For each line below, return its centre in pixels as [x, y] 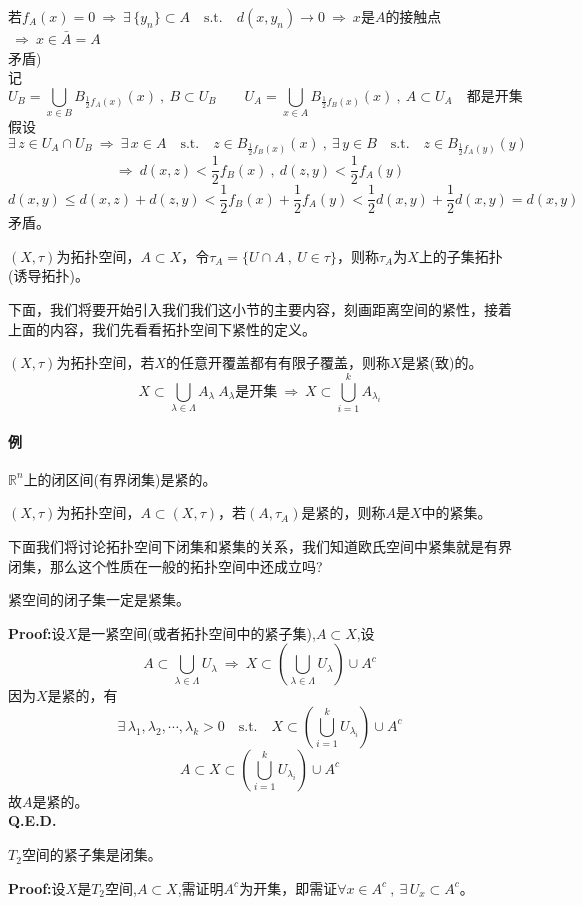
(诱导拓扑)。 [48, 275]
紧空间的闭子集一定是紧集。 [99, 599]
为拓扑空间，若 [105, 362]
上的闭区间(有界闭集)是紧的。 [120, 478]
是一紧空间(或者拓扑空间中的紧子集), [196, 632]
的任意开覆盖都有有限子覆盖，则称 [278, 362]
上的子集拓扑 [460, 255]
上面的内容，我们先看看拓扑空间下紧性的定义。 [162, 328]
